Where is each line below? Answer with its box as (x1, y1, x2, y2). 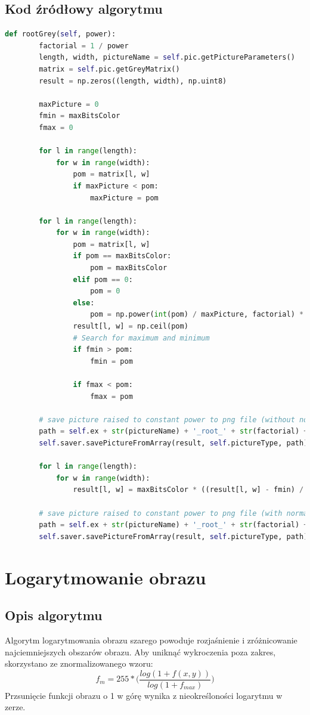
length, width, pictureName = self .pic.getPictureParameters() (39, 53, 295, 62)
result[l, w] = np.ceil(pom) (73, 322, 188, 331)
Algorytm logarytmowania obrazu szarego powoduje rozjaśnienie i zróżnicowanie (5, 633, 297, 646)
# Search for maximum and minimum (73, 333, 210, 342)
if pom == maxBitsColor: (73, 252, 172, 261)
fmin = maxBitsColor (39, 112, 120, 120)
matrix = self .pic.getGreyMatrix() (39, 64, 180, 73)
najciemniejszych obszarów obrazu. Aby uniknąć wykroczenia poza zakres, (5, 645, 276, 658)
